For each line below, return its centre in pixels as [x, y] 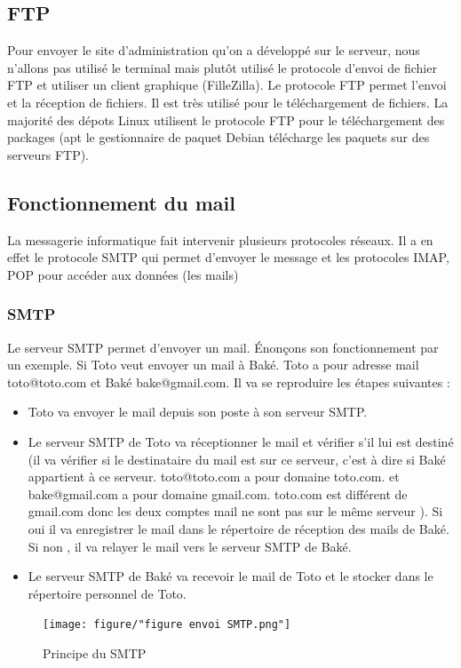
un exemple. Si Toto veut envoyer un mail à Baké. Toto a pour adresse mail [213, 365]
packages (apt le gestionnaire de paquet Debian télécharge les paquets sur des [219, 137]
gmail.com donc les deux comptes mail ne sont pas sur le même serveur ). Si [235, 511]
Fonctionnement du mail [121, 202]
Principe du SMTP [95, 652]
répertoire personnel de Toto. [107, 593]
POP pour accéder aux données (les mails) [123, 274]
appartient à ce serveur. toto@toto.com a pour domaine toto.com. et [214, 477]
